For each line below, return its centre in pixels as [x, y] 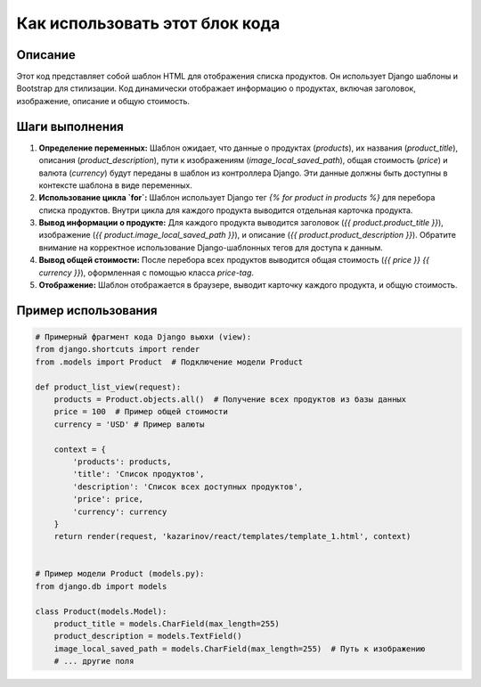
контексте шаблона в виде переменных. [116, 185]
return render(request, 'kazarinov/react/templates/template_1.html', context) [232, 536]
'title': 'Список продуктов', [139, 474]
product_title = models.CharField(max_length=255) [167, 624]
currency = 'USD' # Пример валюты [129, 424]
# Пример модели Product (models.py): [120, 574]
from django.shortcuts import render [118, 349]
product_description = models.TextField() [148, 636]
